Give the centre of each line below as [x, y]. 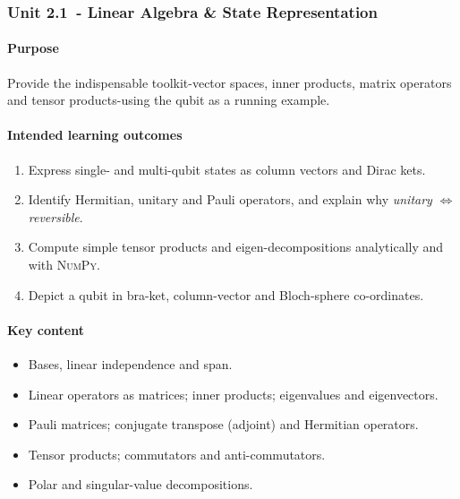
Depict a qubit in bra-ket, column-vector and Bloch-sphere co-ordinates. [226, 294]
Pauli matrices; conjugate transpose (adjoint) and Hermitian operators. [223, 424]
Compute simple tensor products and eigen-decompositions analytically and [236, 247]
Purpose [33, 48]
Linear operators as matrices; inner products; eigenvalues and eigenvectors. [233, 394]
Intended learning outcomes [95, 135]
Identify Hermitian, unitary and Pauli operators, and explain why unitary [230, 199]
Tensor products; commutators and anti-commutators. [177, 454]
